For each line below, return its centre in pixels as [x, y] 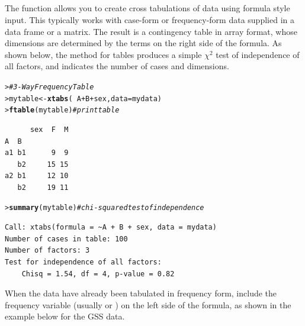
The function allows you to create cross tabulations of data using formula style [147, 8]
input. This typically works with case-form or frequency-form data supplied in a [150, 19]
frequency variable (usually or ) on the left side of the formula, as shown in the [148, 304]
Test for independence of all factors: [83, 262]
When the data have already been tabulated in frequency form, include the [141, 293]
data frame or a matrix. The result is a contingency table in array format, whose [151, 31]
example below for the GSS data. [65, 316]
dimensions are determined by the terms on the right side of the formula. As [143, 43]
